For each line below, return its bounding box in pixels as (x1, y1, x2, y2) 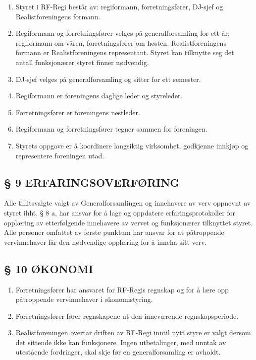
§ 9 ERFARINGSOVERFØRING (4, 174, 180, 190)
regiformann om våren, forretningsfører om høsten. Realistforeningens (15, 37, 226, 48)
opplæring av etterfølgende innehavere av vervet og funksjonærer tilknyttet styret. (4, 217, 253, 227)
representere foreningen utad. (15, 150, 104, 160)
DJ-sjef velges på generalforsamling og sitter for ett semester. (15, 73, 201, 84)
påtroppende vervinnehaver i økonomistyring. (15, 294, 153, 304)
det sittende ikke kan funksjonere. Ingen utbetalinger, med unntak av (15, 337, 226, 347)
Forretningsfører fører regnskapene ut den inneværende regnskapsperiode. (15, 310, 239, 321)
